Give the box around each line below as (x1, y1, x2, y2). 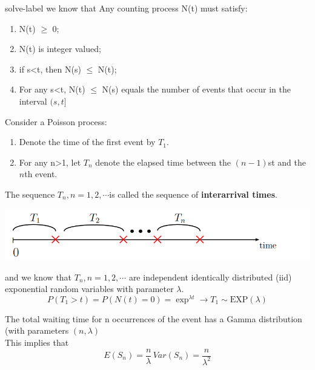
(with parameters (5, 324, 69, 337)
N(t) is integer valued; (19, 42, 101, 55)
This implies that (5, 336, 69, 348)
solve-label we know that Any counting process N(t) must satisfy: (5, 2, 248, 14)
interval (19, 94, 47, 107)
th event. (24, 167, 58, 180)
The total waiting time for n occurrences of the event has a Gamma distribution (5, 312, 302, 325)
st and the (268, 155, 306, 168)
